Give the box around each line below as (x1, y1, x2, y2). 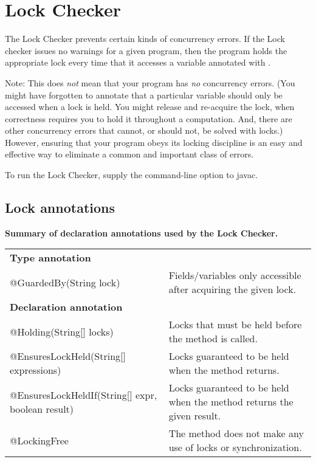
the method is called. (168, 331, 258, 346)
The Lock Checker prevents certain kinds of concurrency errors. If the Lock (5, 32, 285, 45)
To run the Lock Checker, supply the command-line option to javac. (5, 168, 258, 181)
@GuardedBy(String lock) (10, 275, 120, 289)
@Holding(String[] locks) (10, 324, 114, 339)
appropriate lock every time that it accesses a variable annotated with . (5, 56, 271, 69)
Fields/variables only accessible (168, 268, 301, 283)
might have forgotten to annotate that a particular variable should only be (5, 88, 283, 101)
